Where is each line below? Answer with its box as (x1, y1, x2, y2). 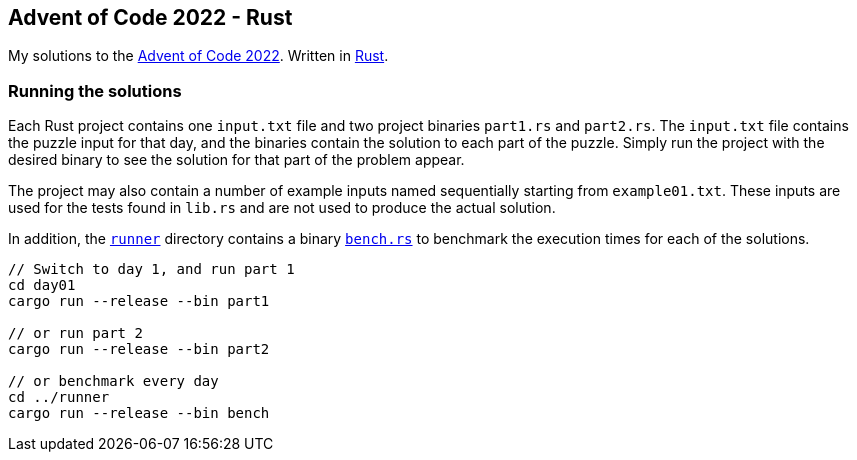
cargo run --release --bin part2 (8, 341, 270, 358)
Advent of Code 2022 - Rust (8, 5, 293, 30)
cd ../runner (8, 389, 110, 406)
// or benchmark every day (8, 373, 219, 390)
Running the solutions (8, 80, 182, 101)
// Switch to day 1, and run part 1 (8, 261, 295, 278)
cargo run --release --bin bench (8, 405, 270, 422)
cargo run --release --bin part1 (8, 293, 270, 310)
